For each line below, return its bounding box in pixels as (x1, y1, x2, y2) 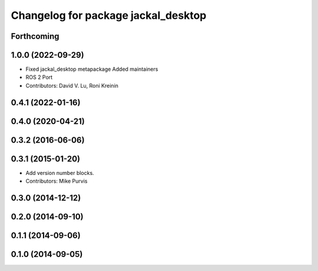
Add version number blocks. (25, 169, 94, 176)
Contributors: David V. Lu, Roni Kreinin (25, 82, 119, 89)
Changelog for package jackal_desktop (11, 9, 207, 22)
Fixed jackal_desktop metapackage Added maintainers (25, 65, 158, 73)
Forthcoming (11, 31, 59, 41)
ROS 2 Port (25, 74, 53, 81)
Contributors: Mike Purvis (25, 177, 88, 185)
